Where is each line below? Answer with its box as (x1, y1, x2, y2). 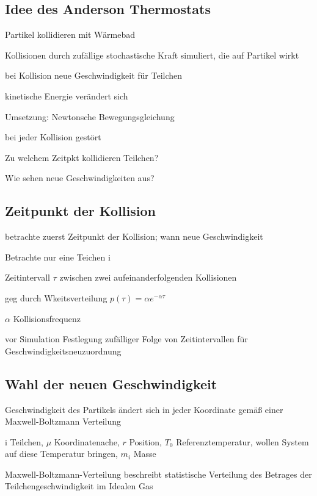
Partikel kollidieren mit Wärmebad (5, 28, 136, 41)
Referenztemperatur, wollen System (176, 435, 309, 448)
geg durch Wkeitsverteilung (5, 291, 107, 304)
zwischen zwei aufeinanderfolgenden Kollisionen (59, 271, 237, 284)
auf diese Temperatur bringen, (5, 447, 118, 460)
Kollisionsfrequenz (13, 312, 81, 325)
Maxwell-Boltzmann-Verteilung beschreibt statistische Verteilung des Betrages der (5, 467, 312, 480)
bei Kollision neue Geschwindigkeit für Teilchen (5, 69, 183, 82)
